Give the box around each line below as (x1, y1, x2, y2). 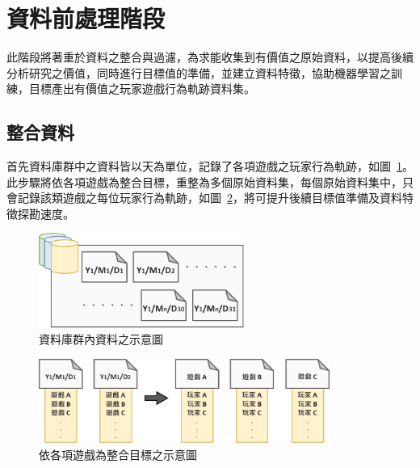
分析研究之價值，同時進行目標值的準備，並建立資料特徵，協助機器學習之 (6, 64, 391, 81)
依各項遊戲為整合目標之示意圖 (39, 446, 197, 463)
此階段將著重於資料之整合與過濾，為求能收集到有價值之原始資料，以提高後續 (6, 48, 414, 65)
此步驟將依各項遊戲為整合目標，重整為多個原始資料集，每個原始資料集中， (6, 173, 402, 190)
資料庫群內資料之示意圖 (39, 331, 163, 348)
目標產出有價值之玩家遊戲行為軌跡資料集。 (28, 80, 255, 97)
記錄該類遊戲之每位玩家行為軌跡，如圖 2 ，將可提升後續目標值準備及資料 (17, 189, 402, 206)
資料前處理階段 (6, 2, 166, 35)
